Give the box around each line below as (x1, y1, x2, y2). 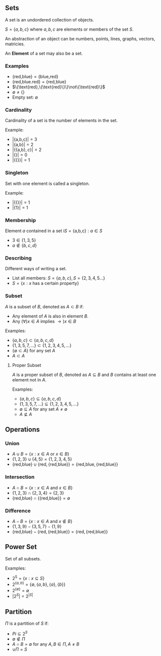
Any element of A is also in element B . (12, 313, 89, 319)
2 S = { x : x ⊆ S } (12, 575, 45, 581)
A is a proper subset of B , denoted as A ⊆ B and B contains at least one (12, 372, 157, 378)
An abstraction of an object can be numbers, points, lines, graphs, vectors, (5, 36, 155, 41)
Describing (5, 255, 32, 261)
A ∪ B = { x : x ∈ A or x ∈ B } (12, 451, 70, 457)
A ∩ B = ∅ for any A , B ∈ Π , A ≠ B (12, 641, 80, 647)
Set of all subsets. (5, 556, 41, 561)
